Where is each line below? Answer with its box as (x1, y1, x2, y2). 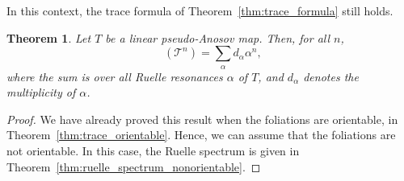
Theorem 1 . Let (6, 29, 91, 46)
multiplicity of (6, 84, 76, 101)
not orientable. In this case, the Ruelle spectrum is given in (6, 142, 300, 158)
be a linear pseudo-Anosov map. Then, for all (105, 29, 330, 46)
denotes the (303, 68, 359, 84)
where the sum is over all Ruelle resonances (6, 68, 223, 84)
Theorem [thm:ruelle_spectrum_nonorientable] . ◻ (6, 158, 261, 175)
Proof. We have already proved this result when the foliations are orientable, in (6, 110, 398, 127)
